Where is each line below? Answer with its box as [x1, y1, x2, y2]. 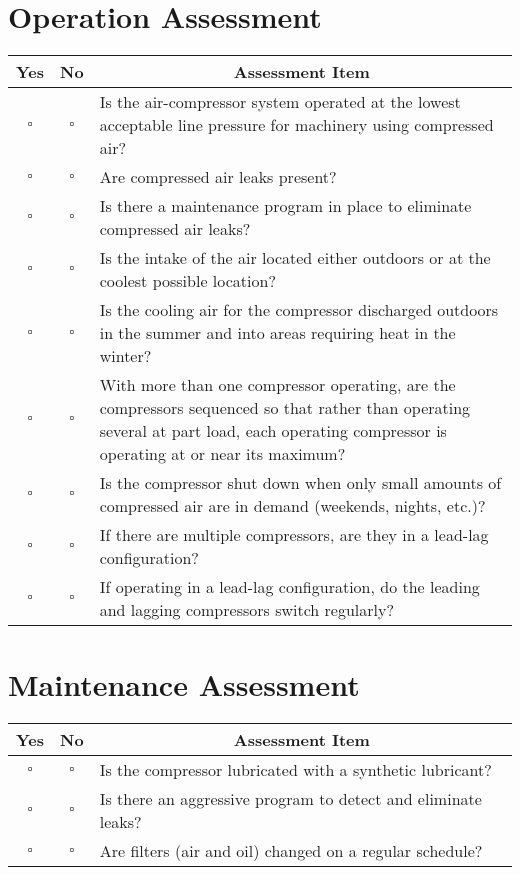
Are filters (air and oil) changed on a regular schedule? [99, 839, 483, 863]
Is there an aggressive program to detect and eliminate [99, 787, 482, 811]
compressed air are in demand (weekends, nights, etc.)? [99, 494, 486, 518]
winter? [99, 344, 152, 368]
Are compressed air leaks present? [99, 165, 337, 189]
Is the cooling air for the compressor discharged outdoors [99, 298, 499, 322]
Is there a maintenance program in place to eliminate [99, 194, 472, 218]
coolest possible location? [99, 269, 276, 293]
